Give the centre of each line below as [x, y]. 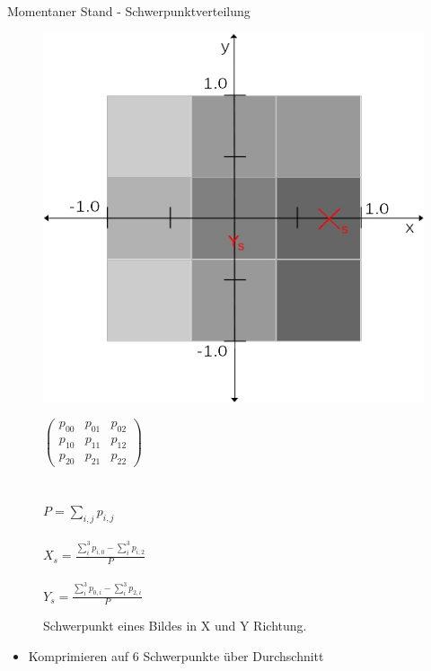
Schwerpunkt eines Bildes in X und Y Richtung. [175, 626]
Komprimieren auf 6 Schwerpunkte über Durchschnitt [176, 655]
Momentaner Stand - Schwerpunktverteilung [129, 11]
